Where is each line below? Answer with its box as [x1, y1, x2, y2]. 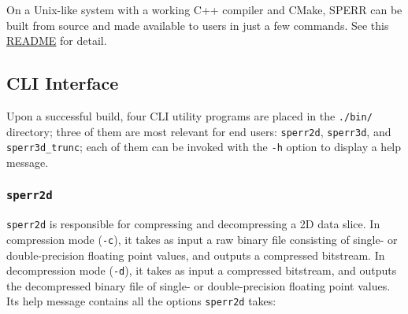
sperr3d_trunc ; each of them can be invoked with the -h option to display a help [6, 139, 402, 155]
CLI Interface [6, 71, 119, 95]
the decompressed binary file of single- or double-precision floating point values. [6, 277, 391, 294]
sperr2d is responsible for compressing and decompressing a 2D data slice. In [6, 216, 380, 232]
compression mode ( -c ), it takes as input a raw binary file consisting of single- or [6, 231, 398, 247]
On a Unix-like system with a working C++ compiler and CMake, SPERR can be [6, 2, 402, 17]
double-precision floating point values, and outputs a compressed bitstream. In [6, 246, 385, 263]
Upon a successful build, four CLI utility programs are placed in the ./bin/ [6, 107, 373, 124]
